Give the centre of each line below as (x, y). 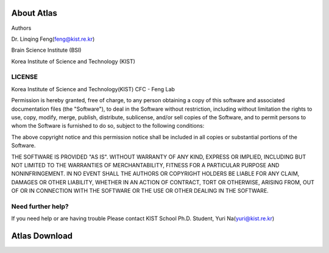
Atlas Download (42, 236)
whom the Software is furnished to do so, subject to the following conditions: (108, 126)
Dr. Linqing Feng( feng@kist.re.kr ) (53, 39)
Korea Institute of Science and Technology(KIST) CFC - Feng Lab (93, 89)
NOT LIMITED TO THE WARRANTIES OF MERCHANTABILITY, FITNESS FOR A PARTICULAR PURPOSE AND (145, 165)
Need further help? (40, 206)
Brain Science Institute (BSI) (46, 50)
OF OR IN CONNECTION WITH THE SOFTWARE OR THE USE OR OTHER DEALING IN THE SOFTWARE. (140, 191)
